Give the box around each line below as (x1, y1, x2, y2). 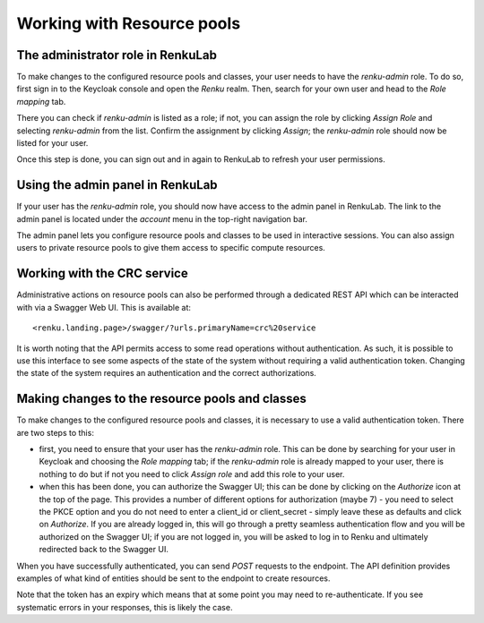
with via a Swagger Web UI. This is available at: (16, 302, 192, 312)
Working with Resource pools (16, 13, 241, 33)
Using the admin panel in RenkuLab (16, 177, 219, 192)
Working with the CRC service (16, 266, 188, 281)
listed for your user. (16, 138, 89, 149)
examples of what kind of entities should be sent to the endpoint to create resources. (16, 573, 331, 584)
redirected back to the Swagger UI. (39, 544, 169, 555)
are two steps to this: (16, 427, 94, 438)
